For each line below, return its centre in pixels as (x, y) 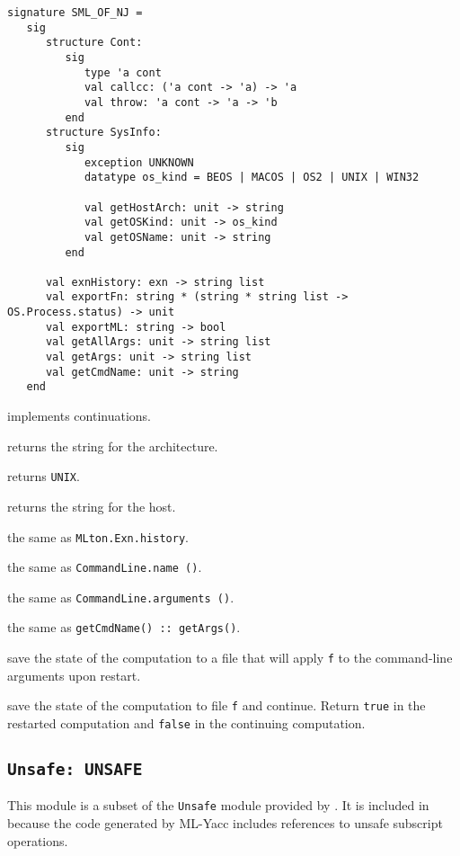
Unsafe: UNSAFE (75, 770)
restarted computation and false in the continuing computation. (186, 723)
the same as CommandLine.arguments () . (121, 597)
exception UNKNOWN (139, 162)
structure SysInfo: (103, 133)
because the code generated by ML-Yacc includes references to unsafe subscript (225, 823)
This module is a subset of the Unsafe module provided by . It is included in (218, 805)
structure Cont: (94, 43)
